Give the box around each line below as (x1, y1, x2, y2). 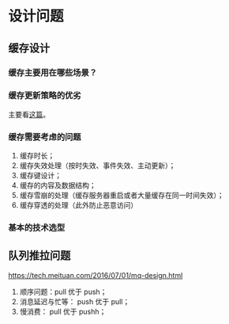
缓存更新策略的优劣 (8, 90, 81, 101)
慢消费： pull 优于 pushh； (19, 307, 107, 316)
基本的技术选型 (8, 223, 66, 234)
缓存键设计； (19, 171, 62, 181)
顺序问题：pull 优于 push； (19, 287, 107, 296)
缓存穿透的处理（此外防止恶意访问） (19, 200, 138, 210)
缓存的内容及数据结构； (19, 181, 96, 190)
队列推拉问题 (8, 249, 71, 262)
